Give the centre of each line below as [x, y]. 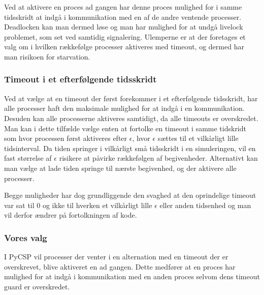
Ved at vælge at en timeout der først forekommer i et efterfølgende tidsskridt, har [131, 98]
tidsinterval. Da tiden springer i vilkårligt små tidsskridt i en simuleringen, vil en [130, 148]
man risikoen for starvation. [47, 56]
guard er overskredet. [37, 286]
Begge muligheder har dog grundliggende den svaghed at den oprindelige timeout [130, 195]
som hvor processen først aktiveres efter [66, 138]
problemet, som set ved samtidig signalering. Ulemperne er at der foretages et [125, 36]
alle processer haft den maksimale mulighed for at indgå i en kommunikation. [124, 108]
